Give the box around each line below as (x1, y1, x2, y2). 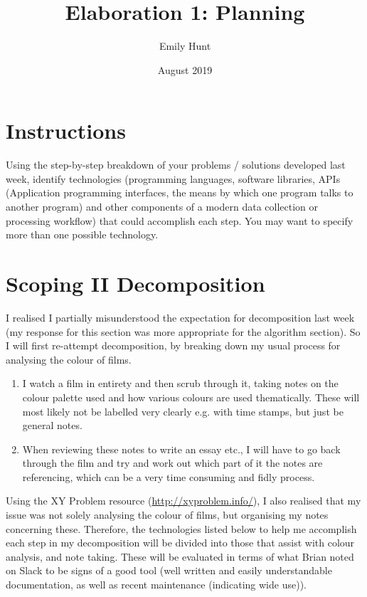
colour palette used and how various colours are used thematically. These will (22, 389, 360, 404)
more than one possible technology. (6, 227, 159, 242)
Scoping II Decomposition (6, 269, 265, 297)
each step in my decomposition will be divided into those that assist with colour (6, 535, 355, 550)
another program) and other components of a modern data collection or (6, 199, 318, 214)
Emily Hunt (159, 38, 211, 53)
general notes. (22, 418, 83, 433)
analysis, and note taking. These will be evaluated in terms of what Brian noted (6, 549, 354, 564)
